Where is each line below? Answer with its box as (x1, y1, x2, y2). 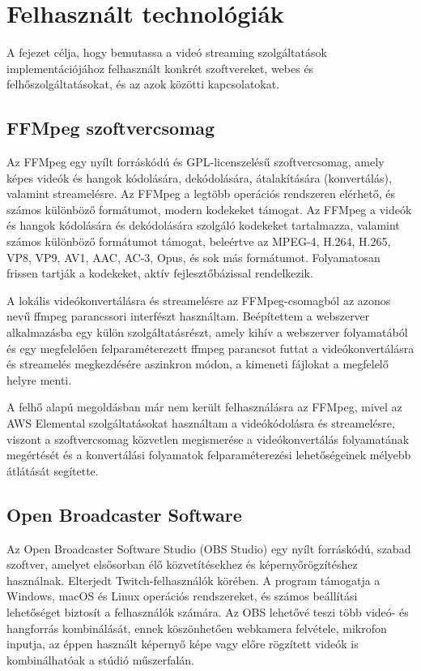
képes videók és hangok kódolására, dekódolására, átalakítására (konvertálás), (6, 169, 392, 186)
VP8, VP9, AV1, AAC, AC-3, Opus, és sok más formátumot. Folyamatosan (6, 248, 381, 265)
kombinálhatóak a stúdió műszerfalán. (6, 651, 194, 668)
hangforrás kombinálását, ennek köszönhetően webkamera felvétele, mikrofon (6, 619, 387, 636)
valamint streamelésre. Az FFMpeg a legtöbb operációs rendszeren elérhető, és (6, 185, 396, 202)
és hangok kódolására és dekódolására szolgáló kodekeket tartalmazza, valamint (6, 217, 400, 234)
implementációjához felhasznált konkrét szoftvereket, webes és (6, 59, 314, 76)
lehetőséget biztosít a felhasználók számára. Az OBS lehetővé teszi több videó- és (6, 603, 409, 620)
